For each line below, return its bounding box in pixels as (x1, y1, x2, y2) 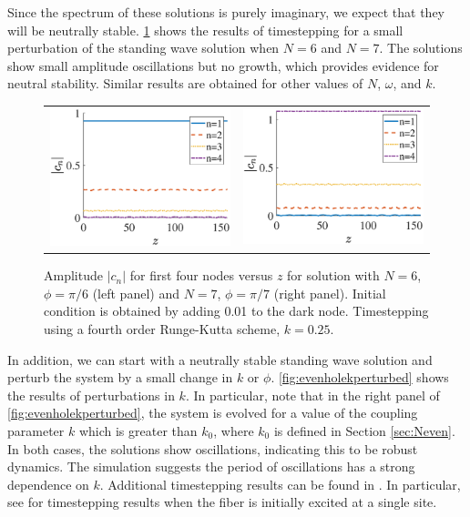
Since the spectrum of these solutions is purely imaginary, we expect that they (7, 3, 444, 21)
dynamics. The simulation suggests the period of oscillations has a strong (7, 457, 415, 476)
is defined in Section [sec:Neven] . (273, 421, 455, 440)
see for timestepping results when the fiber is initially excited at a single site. (7, 492, 437, 512)
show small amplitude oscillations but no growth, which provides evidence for (7, 56, 439, 75)
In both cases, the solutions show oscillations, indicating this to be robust (7, 439, 418, 458)
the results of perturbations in (7, 385, 175, 404)
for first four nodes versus (129, 266, 273, 285)
